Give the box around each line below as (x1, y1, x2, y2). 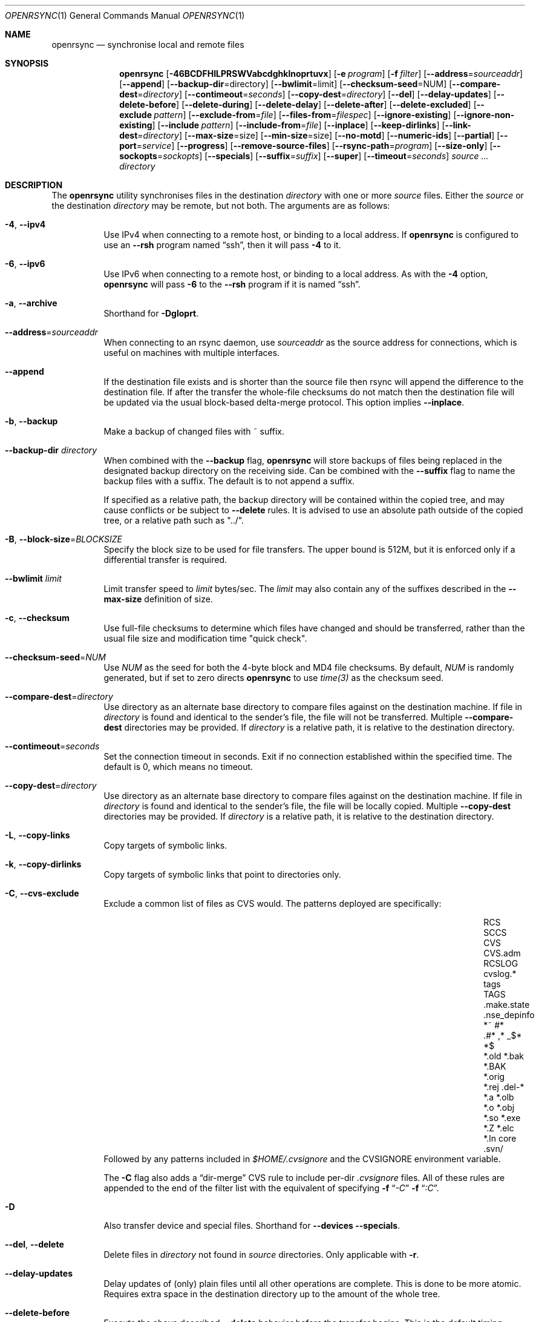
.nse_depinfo (483, 1010, 535, 1020)
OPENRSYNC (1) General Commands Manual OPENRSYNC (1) (5, 10, 245, 21)
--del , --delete (5, 1239, 64, 1249)
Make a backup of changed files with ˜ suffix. (103, 426, 285, 436)
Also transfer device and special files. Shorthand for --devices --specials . (103, 1220, 400, 1231)
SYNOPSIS (5, 58, 49, 68)
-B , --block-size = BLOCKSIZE (5, 534, 123, 544)
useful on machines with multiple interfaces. (103, 347, 280, 358)
